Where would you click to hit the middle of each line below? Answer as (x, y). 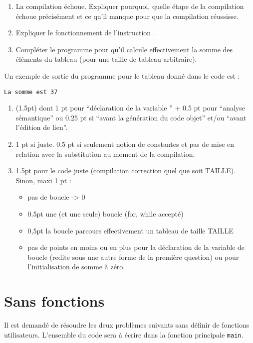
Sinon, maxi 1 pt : (43, 180)
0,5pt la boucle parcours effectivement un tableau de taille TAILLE (130, 230)
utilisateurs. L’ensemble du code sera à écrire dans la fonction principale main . (124, 334)
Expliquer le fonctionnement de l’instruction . (85, 33)
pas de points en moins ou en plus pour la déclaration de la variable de (136, 247)
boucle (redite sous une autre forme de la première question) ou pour (133, 257)
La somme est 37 (31, 92)
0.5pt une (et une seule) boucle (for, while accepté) (106, 213)
